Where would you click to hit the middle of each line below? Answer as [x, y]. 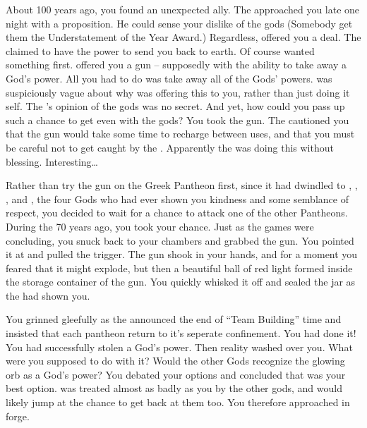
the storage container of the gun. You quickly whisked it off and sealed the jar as [181, 282]
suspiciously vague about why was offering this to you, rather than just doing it [178, 92]
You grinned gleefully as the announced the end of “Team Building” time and [174, 319]
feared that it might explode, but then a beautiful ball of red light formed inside [179, 268]
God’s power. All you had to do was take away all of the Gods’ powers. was [169, 78]
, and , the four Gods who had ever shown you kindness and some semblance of [177, 198]
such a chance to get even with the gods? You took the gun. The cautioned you [178, 120]
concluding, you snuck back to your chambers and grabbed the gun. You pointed [180, 240]
